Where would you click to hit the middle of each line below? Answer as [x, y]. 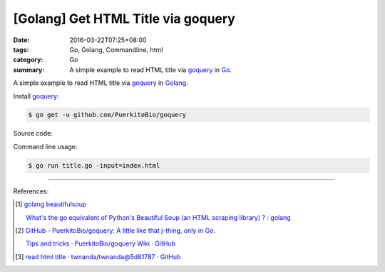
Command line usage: [45, 146]
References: [31, 191]
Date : [21, 40]
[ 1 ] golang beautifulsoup [51, 204]
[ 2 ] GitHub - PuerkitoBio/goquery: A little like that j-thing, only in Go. [115, 231]
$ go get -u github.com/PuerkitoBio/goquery [107, 115]
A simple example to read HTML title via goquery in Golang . [101, 83]
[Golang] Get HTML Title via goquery [124, 19]
